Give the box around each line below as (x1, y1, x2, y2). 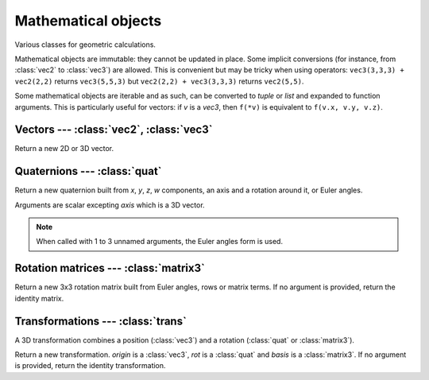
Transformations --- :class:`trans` (14, 314, 187, 328)
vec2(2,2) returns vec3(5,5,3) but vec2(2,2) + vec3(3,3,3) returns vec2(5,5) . (14, 76, 304, 86)
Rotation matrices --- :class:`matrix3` (14, 262, 206, 275)
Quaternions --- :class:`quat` (14, 165, 162, 178)
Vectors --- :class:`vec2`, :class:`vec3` (14, 123, 213, 137)
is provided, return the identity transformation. (14, 361, 166, 370)
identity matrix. (14, 293, 64, 303)
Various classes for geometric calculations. (14, 40, 157, 49)
